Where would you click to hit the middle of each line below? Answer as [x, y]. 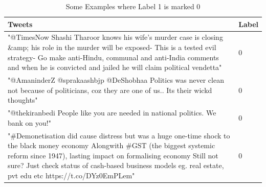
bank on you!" [29, 122]
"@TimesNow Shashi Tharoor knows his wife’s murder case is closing [115, 37]
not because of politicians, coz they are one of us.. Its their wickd [110, 90]
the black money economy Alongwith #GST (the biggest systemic [112, 145]
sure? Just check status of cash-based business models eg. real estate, [116, 165]
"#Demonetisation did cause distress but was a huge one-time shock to [119, 135]
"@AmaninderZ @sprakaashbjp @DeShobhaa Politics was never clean [116, 80]
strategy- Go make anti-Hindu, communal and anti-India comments [113, 57]
